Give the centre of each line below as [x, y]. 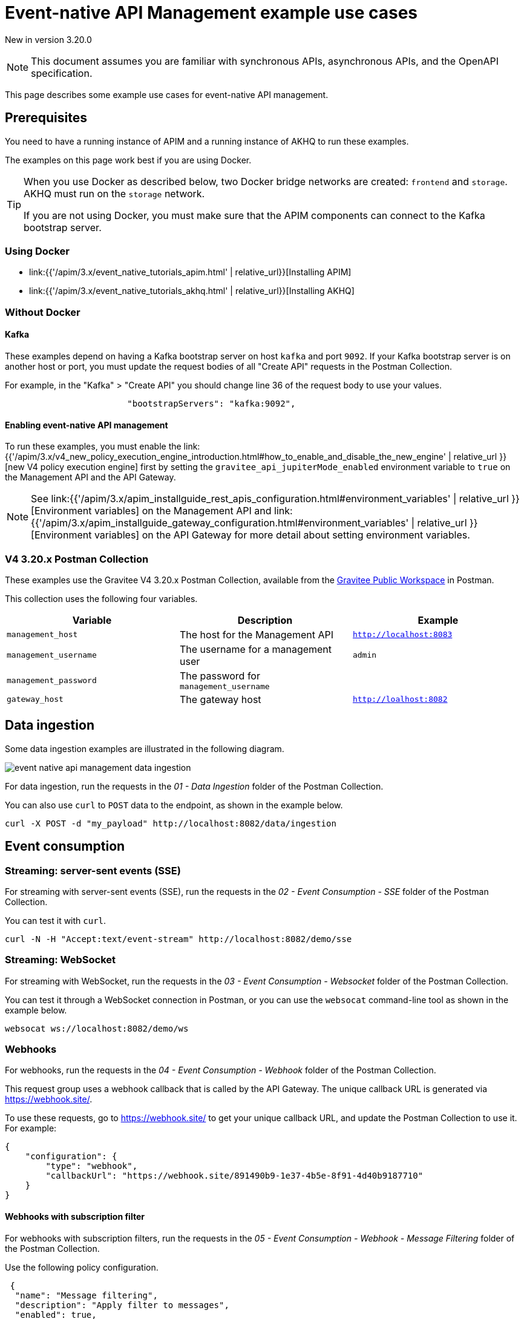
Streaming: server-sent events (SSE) [93, 870]
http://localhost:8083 [402, 635]
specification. [62, 73]
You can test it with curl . [56, 920]
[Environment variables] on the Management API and [151, 511]
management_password [52, 680]
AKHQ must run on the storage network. [114, 193]
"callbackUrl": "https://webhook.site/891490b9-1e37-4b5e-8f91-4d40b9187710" [234, 1176]
